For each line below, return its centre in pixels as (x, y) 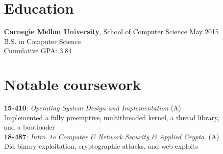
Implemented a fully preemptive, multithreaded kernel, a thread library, (112, 117)
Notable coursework (73, 84)
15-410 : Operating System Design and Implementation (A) (93, 108)
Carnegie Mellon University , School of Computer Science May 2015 (111, 32)
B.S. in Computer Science (42, 41)
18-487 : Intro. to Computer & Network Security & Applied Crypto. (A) (111, 136)
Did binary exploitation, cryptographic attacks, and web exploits (101, 146)
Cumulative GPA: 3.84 (38, 51)
